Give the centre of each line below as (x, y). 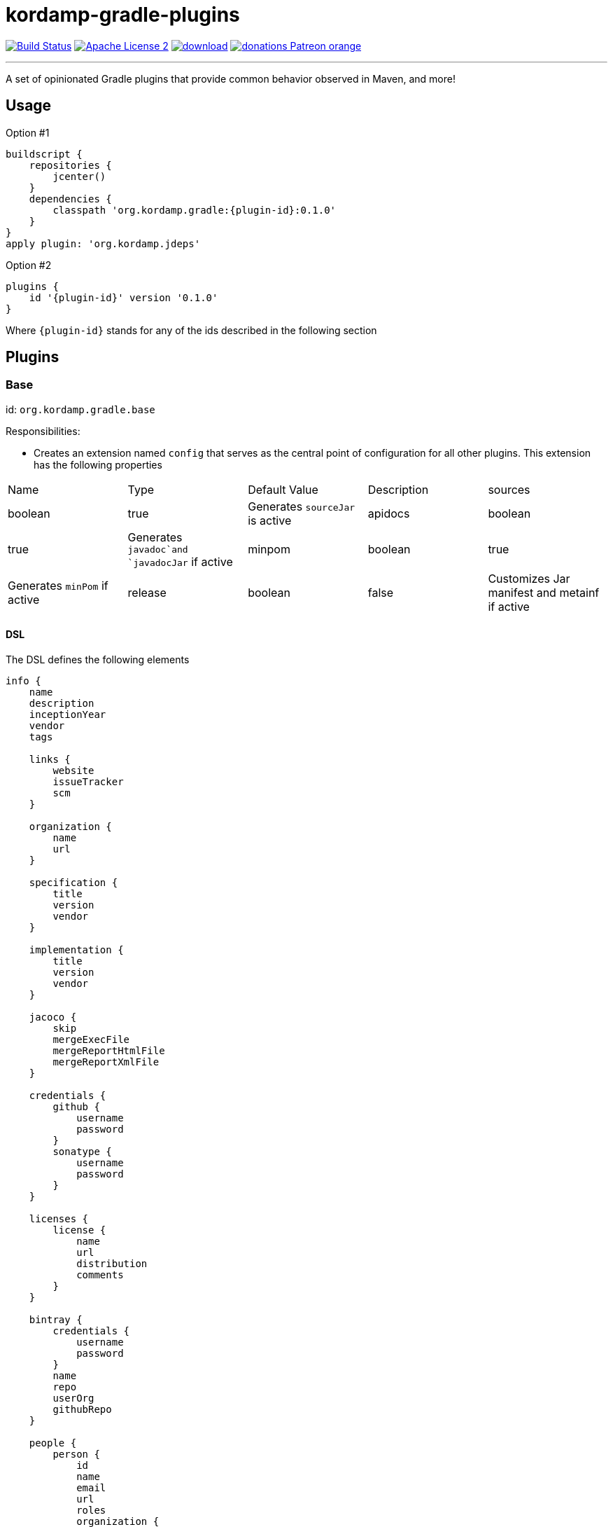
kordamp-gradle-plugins (123, 15)
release (147, 592)
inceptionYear (68, 715)
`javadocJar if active (180, 561)
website (73, 771)
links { (50, 760)
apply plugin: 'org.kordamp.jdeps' (103, 243)
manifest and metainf (544, 592)
